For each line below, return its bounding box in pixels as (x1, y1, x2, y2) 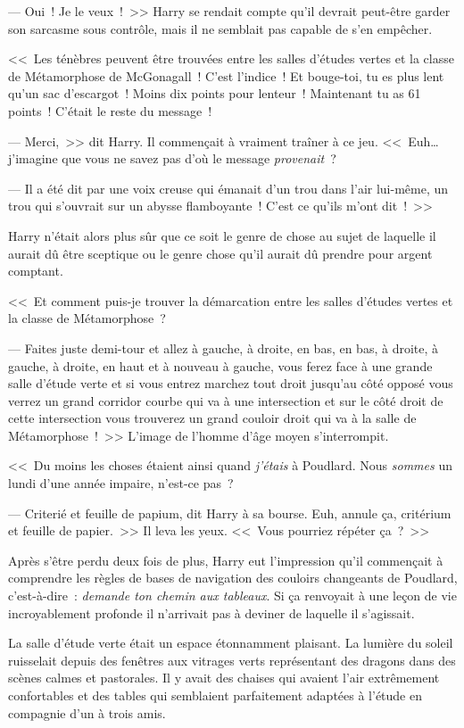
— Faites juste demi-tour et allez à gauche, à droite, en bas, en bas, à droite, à (8, 338, 439, 357)
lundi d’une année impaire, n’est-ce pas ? (8, 474, 234, 492)
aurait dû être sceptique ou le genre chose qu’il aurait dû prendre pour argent (8, 244, 433, 262)
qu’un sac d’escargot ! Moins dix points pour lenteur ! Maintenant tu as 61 (8, 84, 421, 103)
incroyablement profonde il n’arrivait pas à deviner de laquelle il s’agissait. (8, 603, 415, 622)
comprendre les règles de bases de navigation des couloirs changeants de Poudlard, (8, 568, 458, 587)
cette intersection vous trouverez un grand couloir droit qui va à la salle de (8, 409, 417, 427)
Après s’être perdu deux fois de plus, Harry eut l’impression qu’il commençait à (8, 550, 443, 569)
